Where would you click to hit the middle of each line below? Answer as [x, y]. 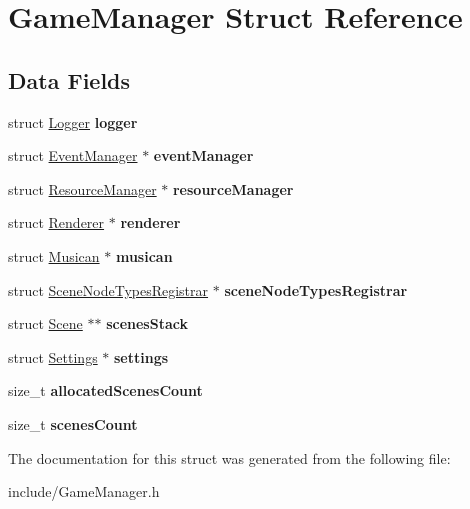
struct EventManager [73, 155]
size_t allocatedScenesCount [105, 390]
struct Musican [54, 255]
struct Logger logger [73, 121]
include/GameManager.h [84, 491]
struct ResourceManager [82, 188]
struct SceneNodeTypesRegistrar [108, 289]
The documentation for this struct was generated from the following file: [229, 457]
